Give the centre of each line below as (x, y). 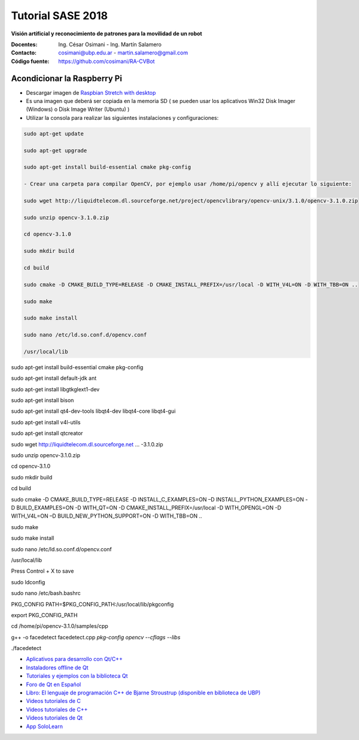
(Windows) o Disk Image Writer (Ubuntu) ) (78, 109)
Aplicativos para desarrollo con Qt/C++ (74, 659)
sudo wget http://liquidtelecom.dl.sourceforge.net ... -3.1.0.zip (87, 444)
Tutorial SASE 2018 (59, 16)
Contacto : (24, 53)
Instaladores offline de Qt (57, 667)
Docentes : (24, 44)
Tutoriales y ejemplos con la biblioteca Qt (77, 676)
